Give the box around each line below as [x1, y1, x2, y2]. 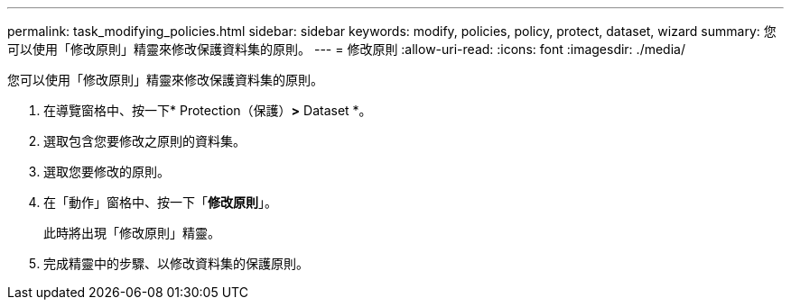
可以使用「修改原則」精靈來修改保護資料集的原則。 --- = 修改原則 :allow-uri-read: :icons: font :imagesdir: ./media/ [7, 41, 685, 57]
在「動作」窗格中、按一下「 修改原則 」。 [43, 194, 277, 210]
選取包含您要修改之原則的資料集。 [43, 133, 246, 149]
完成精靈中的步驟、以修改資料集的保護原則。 [43, 256, 309, 271]
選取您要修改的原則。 [43, 164, 170, 179]
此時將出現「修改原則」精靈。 [43, 225, 220, 240]
